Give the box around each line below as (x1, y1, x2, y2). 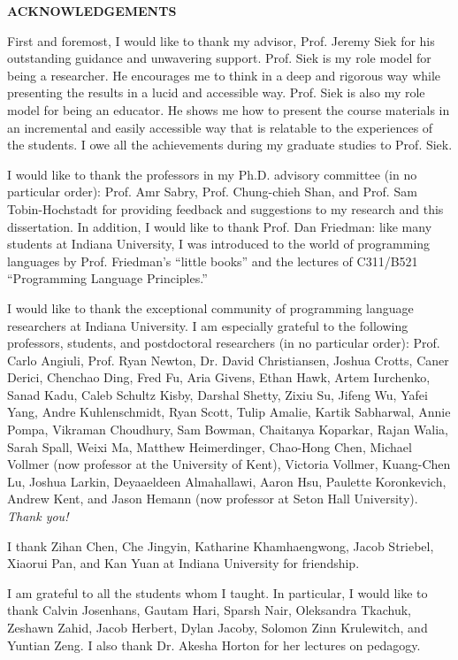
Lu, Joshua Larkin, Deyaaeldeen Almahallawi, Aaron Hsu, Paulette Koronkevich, (7, 472, 447, 490)
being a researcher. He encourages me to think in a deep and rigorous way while (7, 65, 441, 84)
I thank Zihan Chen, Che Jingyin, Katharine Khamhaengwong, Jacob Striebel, (7, 536, 434, 555)
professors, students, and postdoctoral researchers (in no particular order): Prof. (7, 334, 440, 352)
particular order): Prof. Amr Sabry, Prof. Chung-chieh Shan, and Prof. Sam (7, 182, 417, 201)
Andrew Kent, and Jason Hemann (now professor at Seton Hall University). (7, 489, 418, 508)
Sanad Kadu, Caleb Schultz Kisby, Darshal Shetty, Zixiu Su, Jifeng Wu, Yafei (7, 385, 428, 403)
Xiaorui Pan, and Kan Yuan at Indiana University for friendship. (7, 554, 360, 572)
